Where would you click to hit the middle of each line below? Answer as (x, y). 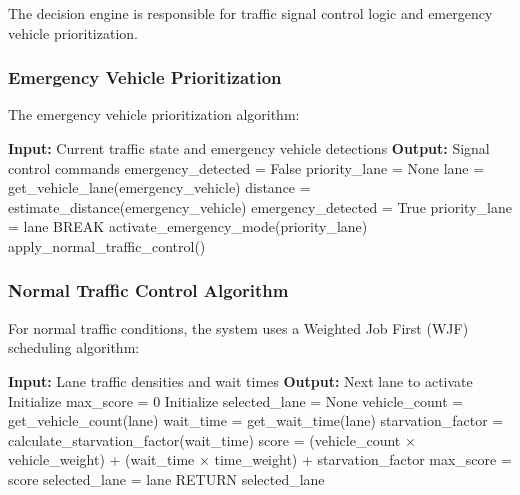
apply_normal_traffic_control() (107, 245)
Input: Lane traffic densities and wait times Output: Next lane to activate (240, 380)
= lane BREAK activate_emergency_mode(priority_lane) (188, 226)
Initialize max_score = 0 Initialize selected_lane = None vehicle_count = (236, 400)
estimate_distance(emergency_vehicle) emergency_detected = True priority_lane (260, 206)
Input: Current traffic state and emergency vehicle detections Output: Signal (249, 148)
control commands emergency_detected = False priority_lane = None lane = (246, 167)
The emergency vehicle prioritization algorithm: (154, 114)
